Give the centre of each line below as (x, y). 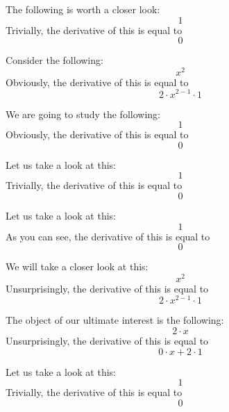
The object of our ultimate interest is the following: (115, 320)
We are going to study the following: (83, 114)
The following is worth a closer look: (83, 9)
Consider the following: (54, 60)
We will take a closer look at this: (77, 266)
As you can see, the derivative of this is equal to (108, 236)
